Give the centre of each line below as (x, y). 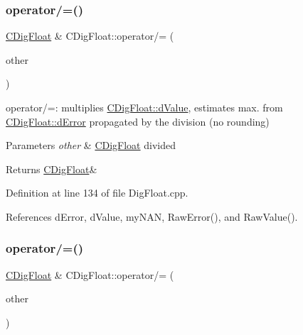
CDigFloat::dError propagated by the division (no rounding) (138, 121)
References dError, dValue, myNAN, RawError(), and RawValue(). (152, 216)
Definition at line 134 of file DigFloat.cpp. (97, 193)
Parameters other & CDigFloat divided (91, 145)
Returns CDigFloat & (52, 169)
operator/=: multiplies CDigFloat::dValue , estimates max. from (144, 107)
